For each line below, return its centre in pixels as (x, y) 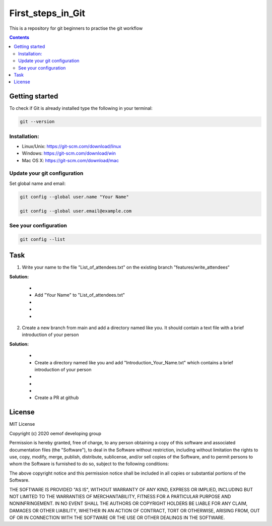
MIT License (22, 424)
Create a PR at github (57, 398)
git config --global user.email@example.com (76, 211)
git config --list (43, 239)
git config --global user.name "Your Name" (75, 197)
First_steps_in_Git (47, 13)
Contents (19, 37)
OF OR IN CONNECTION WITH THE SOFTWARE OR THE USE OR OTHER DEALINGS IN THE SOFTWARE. (117, 518)
